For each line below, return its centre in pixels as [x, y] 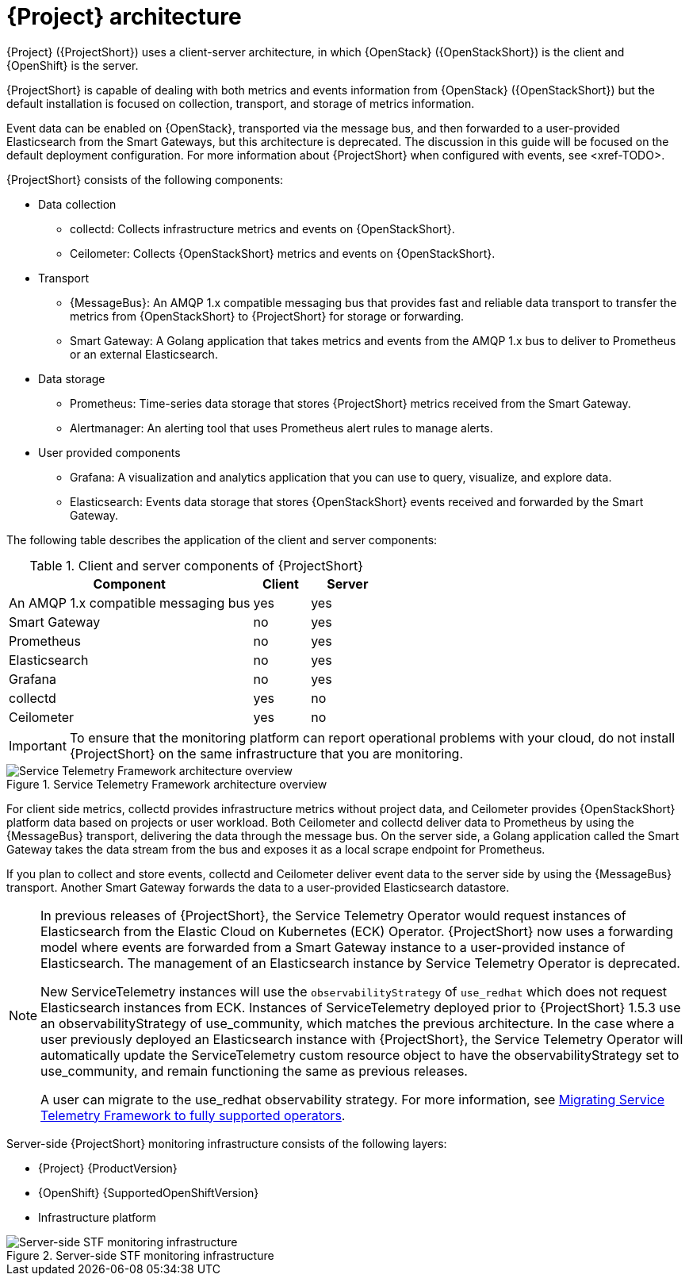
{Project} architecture [124, 17]
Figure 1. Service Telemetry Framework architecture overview [167, 784]
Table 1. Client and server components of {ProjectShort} [197, 565]
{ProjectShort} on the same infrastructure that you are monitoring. [266, 753]
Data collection [77, 204]
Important [38, 745]
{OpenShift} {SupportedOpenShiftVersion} [149, 1192]
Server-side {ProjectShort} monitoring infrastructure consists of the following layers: [227, 1143]
